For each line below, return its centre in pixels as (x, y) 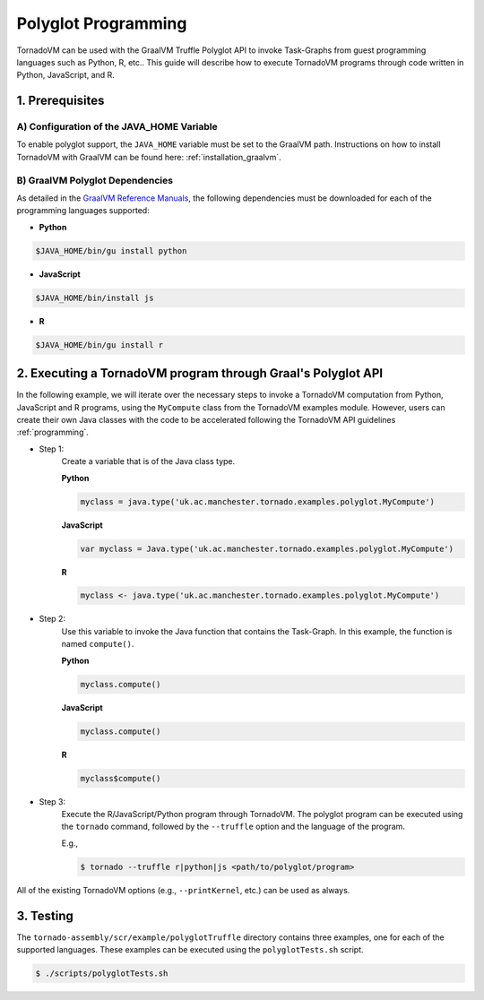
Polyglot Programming (102, 23)
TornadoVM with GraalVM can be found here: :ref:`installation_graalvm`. (149, 157)
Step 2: (52, 619)
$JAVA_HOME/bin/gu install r (99, 345)
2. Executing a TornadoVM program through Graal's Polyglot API (200, 373)
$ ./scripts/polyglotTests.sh (102, 973)
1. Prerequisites (60, 101)
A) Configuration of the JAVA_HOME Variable (117, 127)
